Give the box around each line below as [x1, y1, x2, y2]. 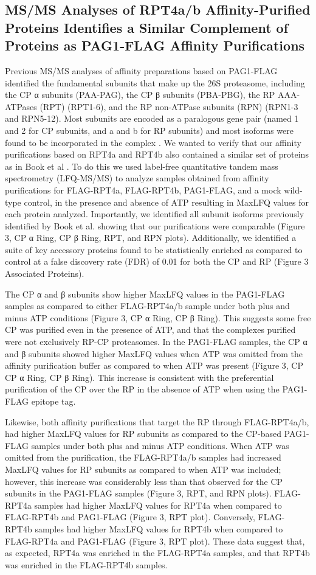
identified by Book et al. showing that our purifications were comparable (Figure [5, 219, 305, 232]
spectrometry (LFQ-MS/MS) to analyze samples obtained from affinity [5, 172, 269, 184]
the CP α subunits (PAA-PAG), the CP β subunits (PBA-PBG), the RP [5, 88, 275, 101]
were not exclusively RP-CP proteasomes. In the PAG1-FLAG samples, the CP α [5, 335, 307, 348]
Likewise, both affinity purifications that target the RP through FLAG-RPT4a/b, [5, 415, 309, 428]
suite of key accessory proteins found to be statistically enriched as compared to [5, 243, 303, 256]
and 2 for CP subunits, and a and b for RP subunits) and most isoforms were [5, 124, 294, 136]
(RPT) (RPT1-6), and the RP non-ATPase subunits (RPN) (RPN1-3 [39, 100, 298, 113]
